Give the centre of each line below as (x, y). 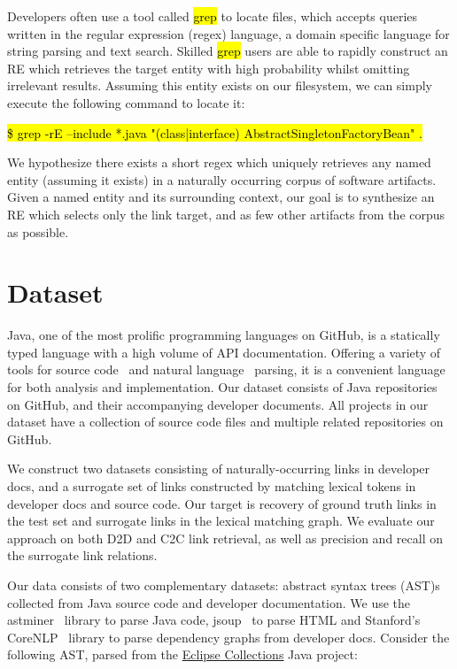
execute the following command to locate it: (126, 102)
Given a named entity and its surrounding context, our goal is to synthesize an (221, 197)
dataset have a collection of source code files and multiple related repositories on (225, 422)
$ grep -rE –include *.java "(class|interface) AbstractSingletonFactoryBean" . (215, 132)
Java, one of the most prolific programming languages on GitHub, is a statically (224, 335)
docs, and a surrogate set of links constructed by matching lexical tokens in (212, 486)
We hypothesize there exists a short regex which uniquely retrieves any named (219, 162)
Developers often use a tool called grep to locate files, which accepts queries (213, 16)
